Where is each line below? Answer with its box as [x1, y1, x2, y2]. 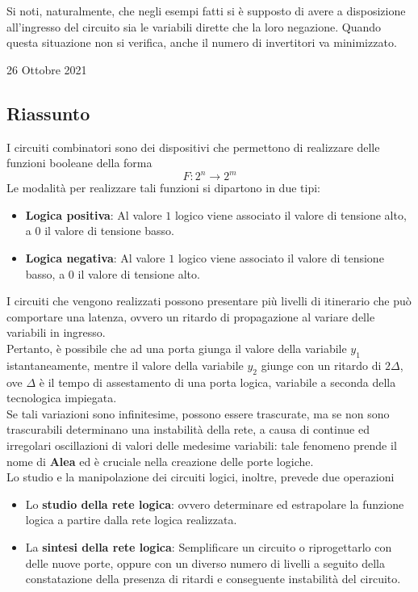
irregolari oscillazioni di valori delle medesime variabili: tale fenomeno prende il [6, 436, 397, 453]
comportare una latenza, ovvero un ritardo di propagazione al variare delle [6, 308, 375, 325]
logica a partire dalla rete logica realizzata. [25, 511, 237, 528]
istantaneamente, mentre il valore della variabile [6, 356, 244, 373]
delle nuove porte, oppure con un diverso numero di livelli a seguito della [25, 554, 386, 571]
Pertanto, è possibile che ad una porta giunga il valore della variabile [6, 340, 347, 357]
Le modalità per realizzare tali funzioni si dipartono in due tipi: [6, 179, 320, 196]
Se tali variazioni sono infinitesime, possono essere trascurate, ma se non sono [6, 405, 390, 422]
